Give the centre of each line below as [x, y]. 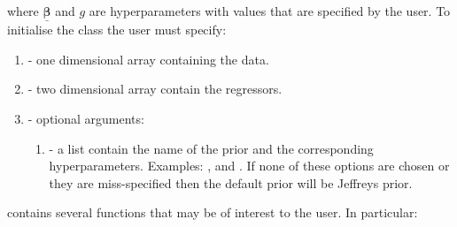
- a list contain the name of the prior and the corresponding [211, 148]
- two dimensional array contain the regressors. [155, 89]
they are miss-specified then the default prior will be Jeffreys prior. [231, 182]
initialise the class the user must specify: [117, 30]
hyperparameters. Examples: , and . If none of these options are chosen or [249, 166]
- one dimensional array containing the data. [148, 59]
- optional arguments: [86, 118]
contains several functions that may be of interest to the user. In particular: [213, 212]
